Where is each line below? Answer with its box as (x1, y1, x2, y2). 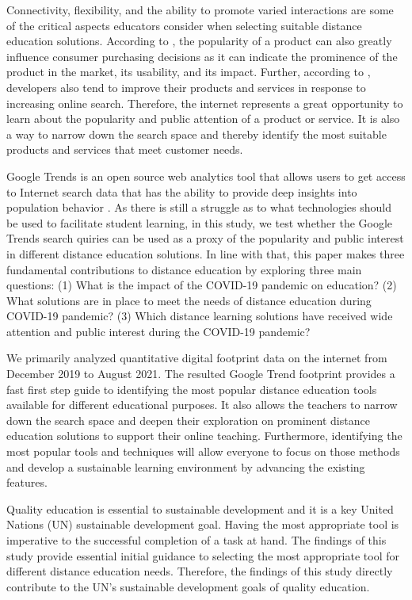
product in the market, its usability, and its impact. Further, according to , (6, 63, 371, 80)
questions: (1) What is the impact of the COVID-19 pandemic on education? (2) (6, 277, 397, 293)
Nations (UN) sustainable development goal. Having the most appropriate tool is (6, 516, 399, 533)
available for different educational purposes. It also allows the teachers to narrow (6, 396, 398, 413)
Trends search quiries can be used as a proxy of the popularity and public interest (6, 230, 404, 246)
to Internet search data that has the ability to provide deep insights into (6, 183, 357, 200)
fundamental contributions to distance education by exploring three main (6, 261, 362, 277)
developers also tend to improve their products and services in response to (6, 78, 366, 95)
